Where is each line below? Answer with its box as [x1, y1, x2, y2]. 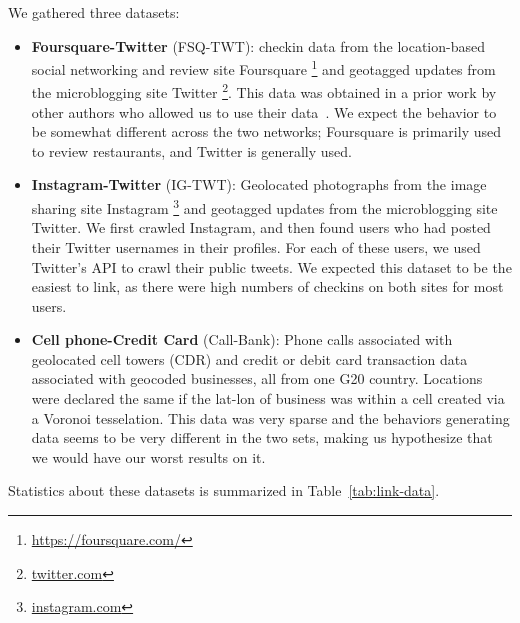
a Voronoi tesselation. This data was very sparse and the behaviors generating [31, 407, 510, 428]
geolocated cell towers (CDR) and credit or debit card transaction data [31, 348, 468, 369]
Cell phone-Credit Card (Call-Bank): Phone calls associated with [31, 329, 453, 350]
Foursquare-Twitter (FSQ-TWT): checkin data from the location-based [31, 35, 485, 56]
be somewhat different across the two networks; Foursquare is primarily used [31, 121, 501, 142]
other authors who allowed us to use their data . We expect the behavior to [31, 101, 497, 122]
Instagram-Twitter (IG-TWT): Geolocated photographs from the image [31, 174, 487, 195]
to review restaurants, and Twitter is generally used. [31, 140, 352, 161]
